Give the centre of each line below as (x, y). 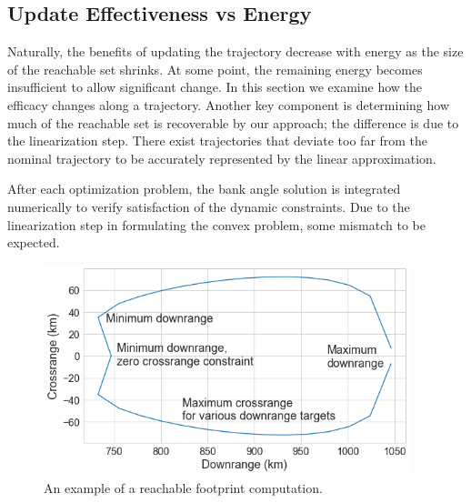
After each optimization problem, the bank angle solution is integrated (204, 189)
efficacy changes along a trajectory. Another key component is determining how (229, 104)
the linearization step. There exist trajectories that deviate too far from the (218, 141)
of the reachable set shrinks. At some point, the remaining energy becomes (215, 69)
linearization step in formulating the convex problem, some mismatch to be (216, 224)
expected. (34, 242)
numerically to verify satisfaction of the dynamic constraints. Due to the (209, 206)
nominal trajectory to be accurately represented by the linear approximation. (222, 158)
